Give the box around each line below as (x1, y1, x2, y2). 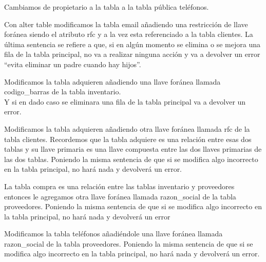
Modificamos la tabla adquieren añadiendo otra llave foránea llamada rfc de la (4, 123, 250, 134)
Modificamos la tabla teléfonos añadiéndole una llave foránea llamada (4, 228, 223, 239)
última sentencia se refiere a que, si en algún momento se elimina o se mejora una (4, 38, 260, 49)
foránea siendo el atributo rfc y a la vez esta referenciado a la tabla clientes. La (4, 29, 253, 39)
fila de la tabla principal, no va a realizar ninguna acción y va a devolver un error (4, 49, 260, 59)
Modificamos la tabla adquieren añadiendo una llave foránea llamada (4, 76, 221, 87)
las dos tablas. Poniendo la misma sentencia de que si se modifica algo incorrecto (4, 153, 258, 164)
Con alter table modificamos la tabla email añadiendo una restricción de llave (4, 18, 248, 29)
